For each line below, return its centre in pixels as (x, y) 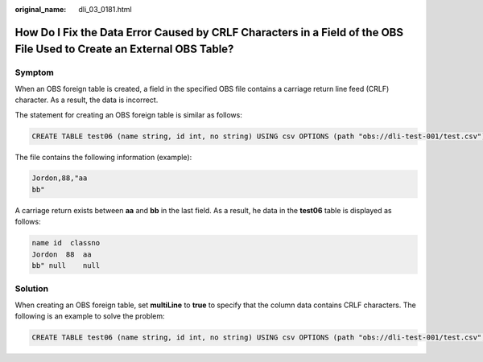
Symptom (34, 72)
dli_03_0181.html (105, 9)
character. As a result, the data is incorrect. (87, 100)
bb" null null (66, 266)
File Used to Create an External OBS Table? (124, 49)
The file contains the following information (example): (103, 157)
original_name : (41, 9)
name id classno (66, 243)
